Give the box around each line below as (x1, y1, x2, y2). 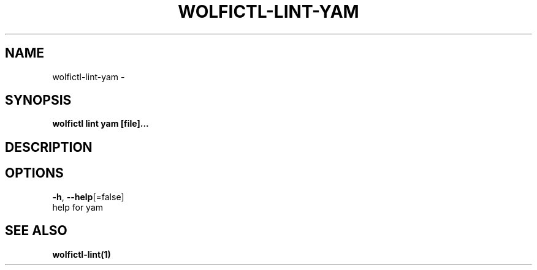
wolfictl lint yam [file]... (52, 118, 149, 129)
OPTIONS (5, 165, 64, 181)
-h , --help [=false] (52, 191, 124, 202)
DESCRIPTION (5, 139, 93, 155)
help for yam (52, 201, 104, 212)
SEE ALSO (5, 223, 67, 239)
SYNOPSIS (5, 92, 72, 108)
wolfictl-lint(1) (52, 249, 111, 260)
